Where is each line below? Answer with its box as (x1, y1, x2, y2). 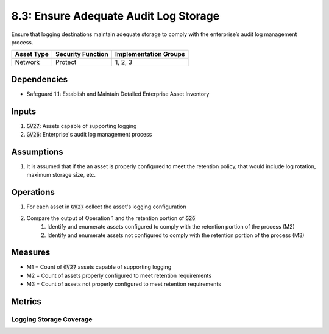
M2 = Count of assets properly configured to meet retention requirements (26, 272, 212, 279)
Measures (11, 247, 51, 258)
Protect (55, 58, 77, 66)
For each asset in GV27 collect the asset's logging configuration (26, 203, 186, 210)
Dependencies (11, 74, 68, 85)
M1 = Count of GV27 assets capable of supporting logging (26, 263, 172, 271)
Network (15, 58, 40, 66)
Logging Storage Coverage (11, 314, 93, 323)
